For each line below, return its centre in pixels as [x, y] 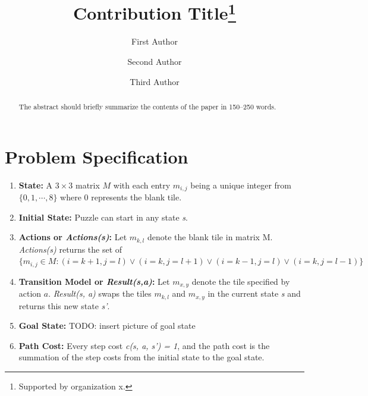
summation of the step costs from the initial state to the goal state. [141, 357]
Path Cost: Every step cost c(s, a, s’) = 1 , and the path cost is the [144, 345]
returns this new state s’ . [64, 305]
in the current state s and [254, 293]
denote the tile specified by [241, 281]
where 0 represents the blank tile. [121, 197]
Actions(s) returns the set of [70, 249]
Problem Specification [97, 156]
